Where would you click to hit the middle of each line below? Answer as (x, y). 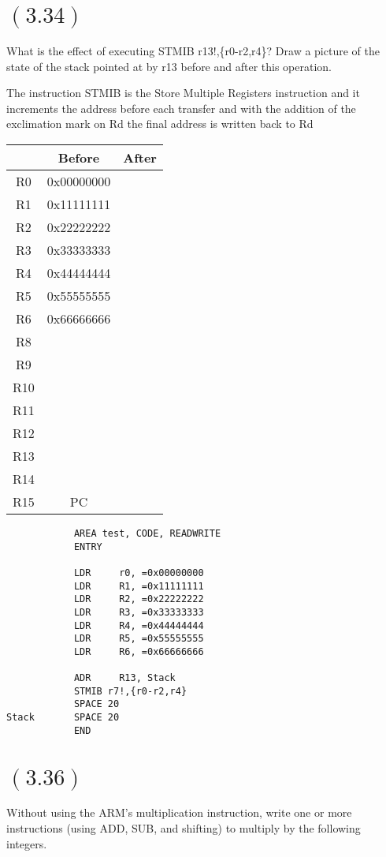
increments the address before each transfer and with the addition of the (181, 108)
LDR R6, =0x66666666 (139, 651)
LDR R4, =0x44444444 (139, 625)
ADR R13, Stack (124, 678)
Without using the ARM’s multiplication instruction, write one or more (179, 812)
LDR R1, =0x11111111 (139, 586)
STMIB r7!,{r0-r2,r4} (130, 691)
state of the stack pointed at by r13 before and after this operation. (169, 66)
